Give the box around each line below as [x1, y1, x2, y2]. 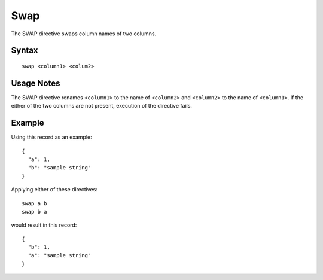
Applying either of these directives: [11, 186, 98, 193]
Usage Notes [11, 78, 60, 88]
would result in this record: [11, 221, 77, 229]
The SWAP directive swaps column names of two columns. [11, 30, 157, 37]
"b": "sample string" [28, 165, 92, 171]
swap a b [22, 200, 47, 206]
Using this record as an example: [11, 133, 92, 141]
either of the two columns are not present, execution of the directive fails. [11, 102, 193, 109]
